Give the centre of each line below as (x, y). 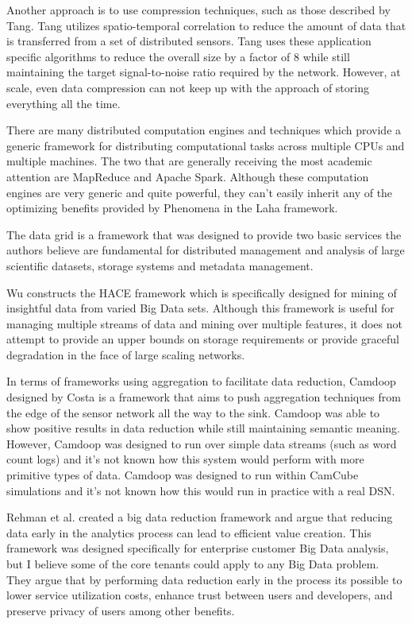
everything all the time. (64, 103)
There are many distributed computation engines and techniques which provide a (204, 130)
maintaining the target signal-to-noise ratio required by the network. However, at (204, 72)
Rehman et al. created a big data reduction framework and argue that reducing (200, 517)
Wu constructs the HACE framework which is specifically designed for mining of (202, 292)
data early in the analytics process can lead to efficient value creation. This (189, 532)
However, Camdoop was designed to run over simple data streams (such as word (202, 443)
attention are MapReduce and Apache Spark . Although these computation (188, 176)
